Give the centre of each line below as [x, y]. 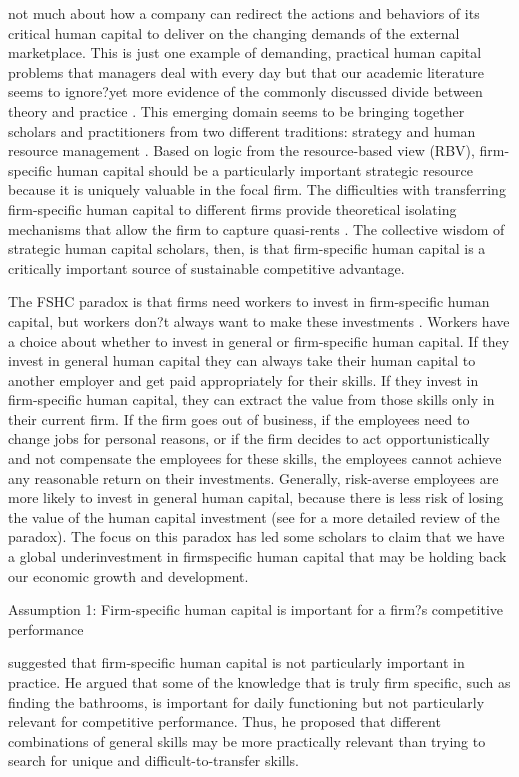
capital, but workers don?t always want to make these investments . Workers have [259, 320]
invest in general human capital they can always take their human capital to [242, 360]
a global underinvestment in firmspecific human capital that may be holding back [257, 556]
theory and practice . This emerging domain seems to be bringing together [236, 110]
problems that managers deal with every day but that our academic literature [246, 71]
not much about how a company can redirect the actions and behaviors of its [244, 13]
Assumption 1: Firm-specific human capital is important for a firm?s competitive [256, 609]
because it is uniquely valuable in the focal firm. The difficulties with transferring [257, 189]
